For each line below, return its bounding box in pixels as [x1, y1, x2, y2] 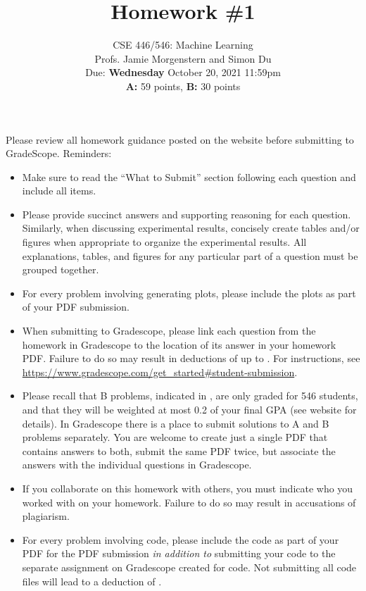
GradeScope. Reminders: [6, 146, 112, 161]
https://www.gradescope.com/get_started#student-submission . [22, 364, 298, 379]
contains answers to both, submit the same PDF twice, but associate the [22, 443, 336, 458]
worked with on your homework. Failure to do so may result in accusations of [22, 494, 356, 509]
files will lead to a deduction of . [22, 573, 162, 588]
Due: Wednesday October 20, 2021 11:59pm [85, 65, 281, 80]
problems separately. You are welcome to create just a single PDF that [22, 430, 328, 444]
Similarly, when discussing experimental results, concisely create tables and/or [22, 220, 360, 235]
